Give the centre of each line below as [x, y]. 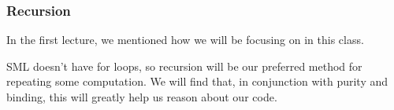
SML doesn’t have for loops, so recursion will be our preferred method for [184, 66]
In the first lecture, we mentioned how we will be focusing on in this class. [185, 40]
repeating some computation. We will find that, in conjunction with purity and [197, 81]
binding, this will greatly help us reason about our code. [142, 97]
